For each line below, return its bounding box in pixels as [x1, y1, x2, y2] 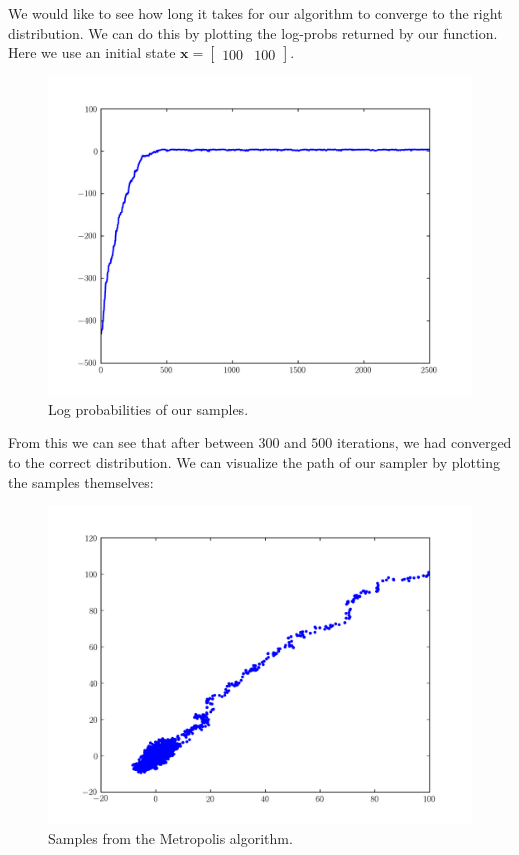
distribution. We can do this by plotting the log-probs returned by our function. [8, 22, 498, 43]
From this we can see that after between [8, 432, 254, 453]
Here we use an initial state [8, 42, 176, 63]
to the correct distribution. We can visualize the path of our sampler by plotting [8, 451, 501, 472]
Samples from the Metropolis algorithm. [48, 827, 293, 848]
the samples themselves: [8, 471, 154, 492]
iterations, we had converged [337, 432, 512, 453]
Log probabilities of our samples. [48, 398, 249, 419]
